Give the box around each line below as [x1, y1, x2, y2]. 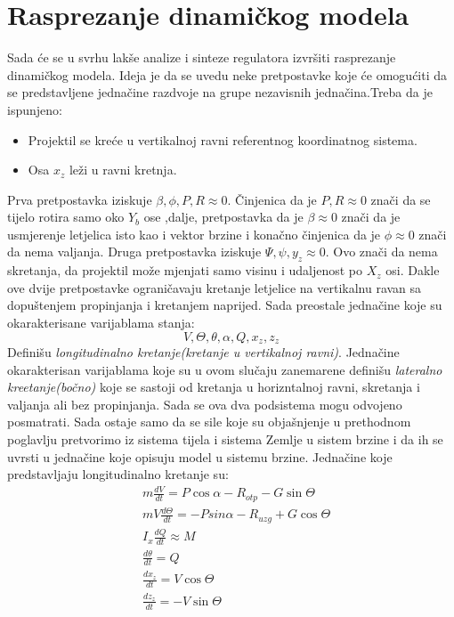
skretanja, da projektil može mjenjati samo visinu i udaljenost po [7, 261, 363, 280]
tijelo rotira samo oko [7, 207, 125, 226]
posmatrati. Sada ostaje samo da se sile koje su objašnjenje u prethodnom [7, 412, 411, 431]
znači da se [370, 190, 431, 208]
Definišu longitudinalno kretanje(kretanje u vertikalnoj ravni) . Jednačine [7, 343, 400, 361]
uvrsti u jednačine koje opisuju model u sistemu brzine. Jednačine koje [7, 447, 393, 466]
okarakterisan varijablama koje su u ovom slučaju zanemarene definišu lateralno [7, 360, 442, 378]
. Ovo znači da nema [325, 242, 438, 261]
